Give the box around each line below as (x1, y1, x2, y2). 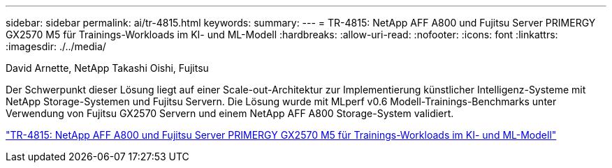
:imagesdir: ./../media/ (6, 40, 106, 52)
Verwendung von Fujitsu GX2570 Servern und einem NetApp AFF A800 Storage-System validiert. (6, 107, 454, 119)
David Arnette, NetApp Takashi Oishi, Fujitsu (6, 62, 209, 74)
